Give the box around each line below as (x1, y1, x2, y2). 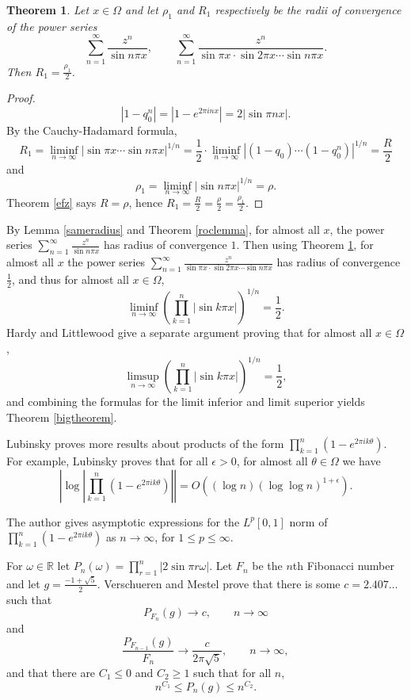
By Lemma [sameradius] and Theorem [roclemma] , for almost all (6, 220, 320, 237)
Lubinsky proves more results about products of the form (6, 435, 284, 452)
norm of (289, 513, 328, 530)
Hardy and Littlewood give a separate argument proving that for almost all (6, 324, 372, 341)
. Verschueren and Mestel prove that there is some (97, 575, 341, 591)
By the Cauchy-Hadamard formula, (6, 121, 177, 138)
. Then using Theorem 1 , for (236, 236, 374, 253)
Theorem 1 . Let (6, 2, 89, 17)
